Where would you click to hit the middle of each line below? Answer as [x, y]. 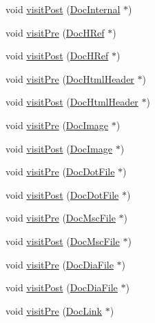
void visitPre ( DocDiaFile [60, 264]
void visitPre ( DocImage [57, 125]
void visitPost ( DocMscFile [63, 241]
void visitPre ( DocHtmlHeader [70, 78]
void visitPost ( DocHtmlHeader [72, 102]
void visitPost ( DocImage [59, 148]
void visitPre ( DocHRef [55, 32]
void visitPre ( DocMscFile [61, 218]
